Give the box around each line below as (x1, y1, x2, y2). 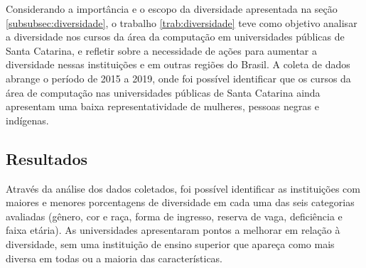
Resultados (6, 147, 87, 169)
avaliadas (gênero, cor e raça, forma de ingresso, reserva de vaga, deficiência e (6, 208, 343, 223)
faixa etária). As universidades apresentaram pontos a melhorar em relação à (6, 223, 340, 237)
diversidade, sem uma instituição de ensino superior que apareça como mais (6, 236, 335, 251)
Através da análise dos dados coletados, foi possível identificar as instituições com (6, 181, 360, 195)
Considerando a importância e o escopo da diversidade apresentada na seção (6, 1, 338, 16)
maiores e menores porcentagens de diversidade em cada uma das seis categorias (6, 195, 355, 210)
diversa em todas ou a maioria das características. (6, 250, 223, 265)
